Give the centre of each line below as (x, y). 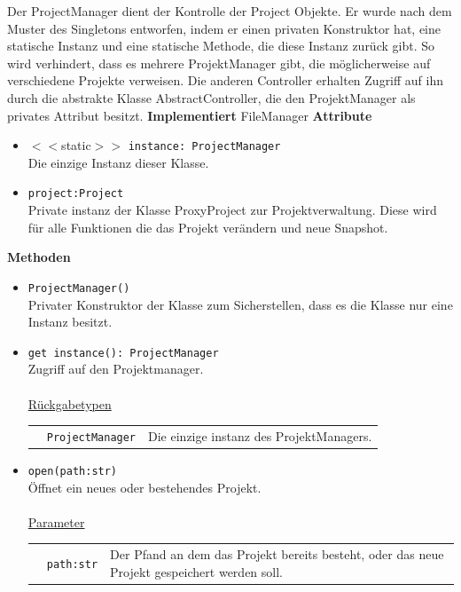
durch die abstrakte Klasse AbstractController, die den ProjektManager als (211, 97)
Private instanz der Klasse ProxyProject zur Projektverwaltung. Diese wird (232, 210)
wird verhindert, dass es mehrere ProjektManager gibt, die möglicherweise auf (219, 63)
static (76, 145)
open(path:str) (73, 472)
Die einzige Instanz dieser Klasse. (118, 162)
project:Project (76, 194)
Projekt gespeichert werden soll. (196, 571)
